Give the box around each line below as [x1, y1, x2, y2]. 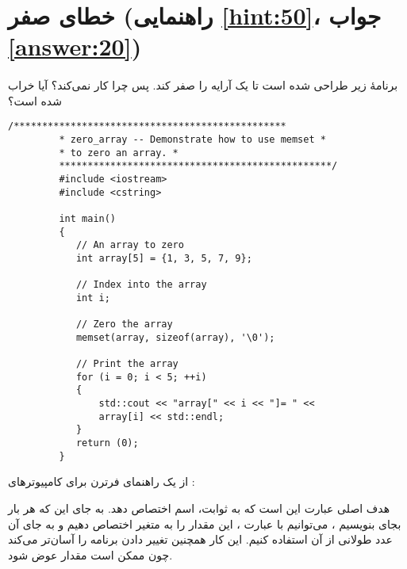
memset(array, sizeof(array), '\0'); [75, 331, 275, 343]
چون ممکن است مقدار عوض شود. [8, 546, 173, 563]
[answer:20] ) [8, 30, 142, 63]
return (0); [75, 437, 139, 449]
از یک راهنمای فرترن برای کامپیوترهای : [8, 473, 195, 490]
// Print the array [75, 358, 179, 370]
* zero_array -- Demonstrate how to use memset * [59, 134, 326, 145]
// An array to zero [75, 239, 184, 251]
